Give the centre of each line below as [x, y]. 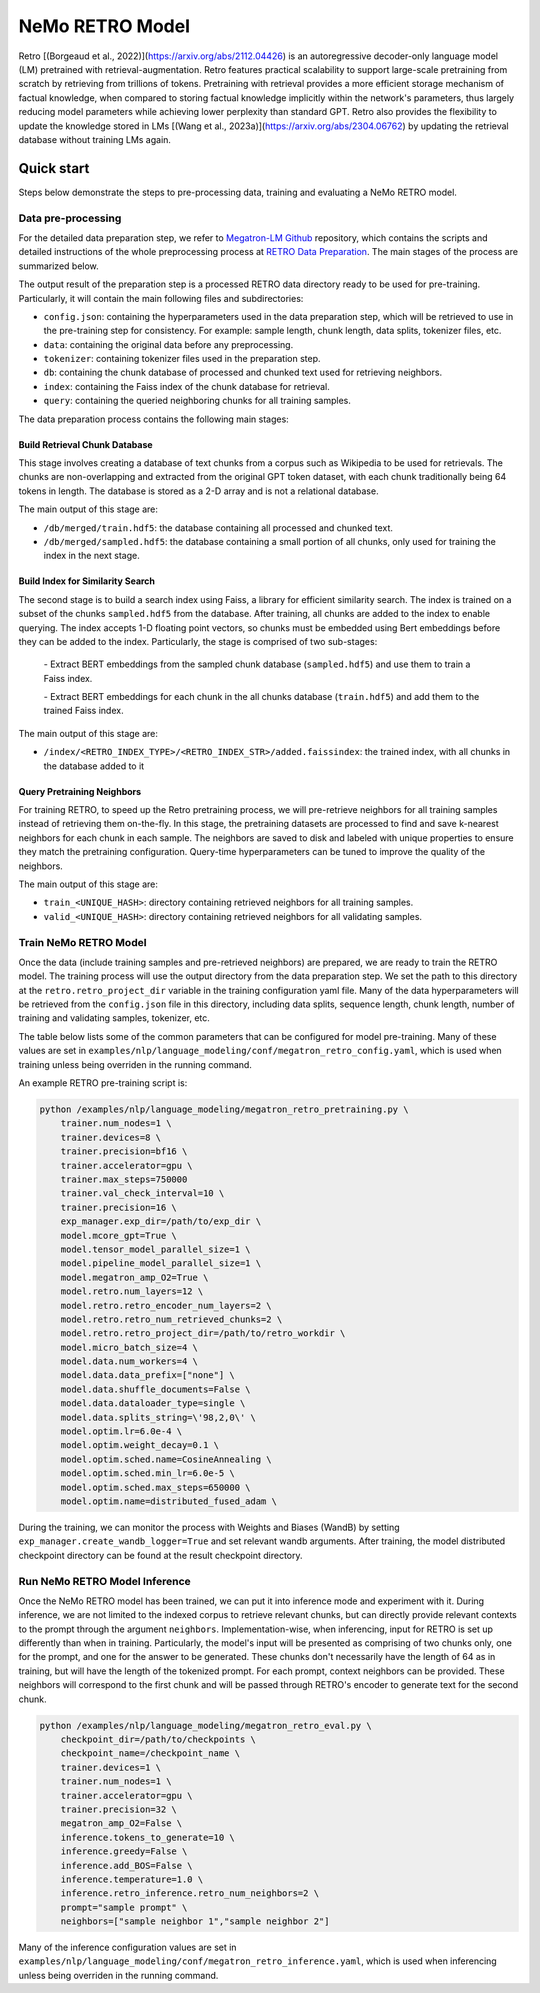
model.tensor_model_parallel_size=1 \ [155, 1249]
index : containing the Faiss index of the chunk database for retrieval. [186, 386]
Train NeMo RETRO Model [82, 942]
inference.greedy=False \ [124, 1851]
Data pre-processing [70, 218]
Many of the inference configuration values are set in [127, 1947]
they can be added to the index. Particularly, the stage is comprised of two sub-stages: [198, 641]
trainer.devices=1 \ [111, 1767]
